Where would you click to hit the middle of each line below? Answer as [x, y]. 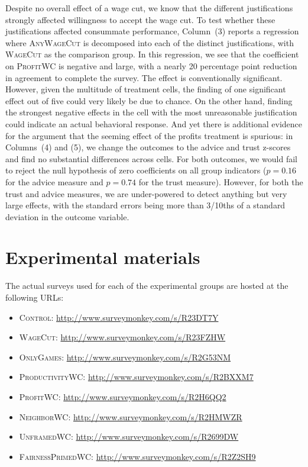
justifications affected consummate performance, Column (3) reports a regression [152, 31]
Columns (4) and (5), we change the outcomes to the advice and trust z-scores [148, 147]
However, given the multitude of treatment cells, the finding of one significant [146, 89]
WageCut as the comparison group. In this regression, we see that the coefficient [152, 54]
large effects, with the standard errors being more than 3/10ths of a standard [145, 205]
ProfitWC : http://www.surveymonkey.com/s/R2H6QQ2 [123, 396]
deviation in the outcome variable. [67, 216]
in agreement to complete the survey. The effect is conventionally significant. [144, 77]
